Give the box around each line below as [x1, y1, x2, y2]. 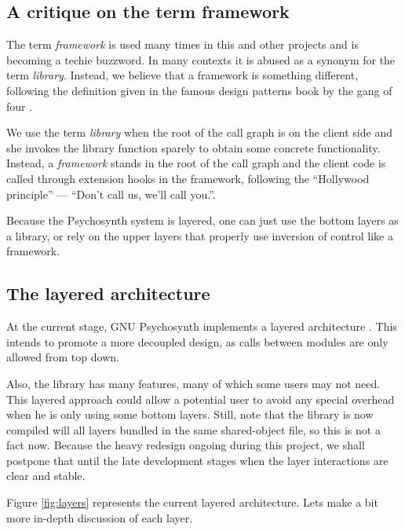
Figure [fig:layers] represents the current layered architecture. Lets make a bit [6, 494, 378, 511]
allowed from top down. [6, 349, 119, 365]
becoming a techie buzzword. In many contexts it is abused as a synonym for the [6, 51, 396, 68]
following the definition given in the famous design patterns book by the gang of [6, 82, 392, 98]
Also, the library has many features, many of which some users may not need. [6, 375, 381, 391]
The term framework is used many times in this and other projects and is [6, 36, 359, 53]
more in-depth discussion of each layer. [6, 509, 193, 526]
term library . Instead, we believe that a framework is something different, [6, 67, 359, 83]
